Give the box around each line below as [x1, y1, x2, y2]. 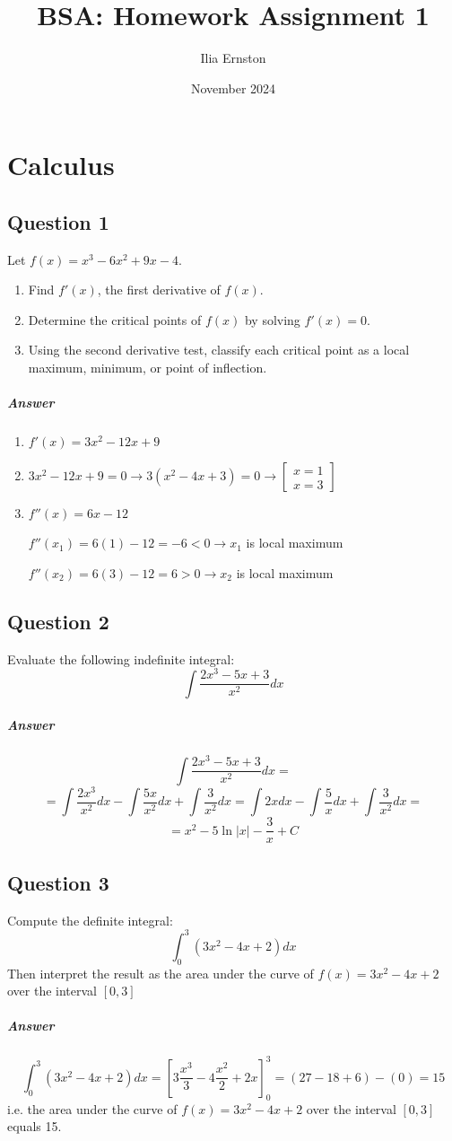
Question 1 [7, 207, 109, 235]
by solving [244, 310, 300, 329]
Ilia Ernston [200, 48, 266, 67]
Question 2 [7, 607, 109, 635]
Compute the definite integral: [7, 910, 173, 929]
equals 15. [7, 1117, 62, 1136]
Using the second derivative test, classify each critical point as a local [28, 340, 410, 359]
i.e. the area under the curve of [7, 1099, 178, 1118]
